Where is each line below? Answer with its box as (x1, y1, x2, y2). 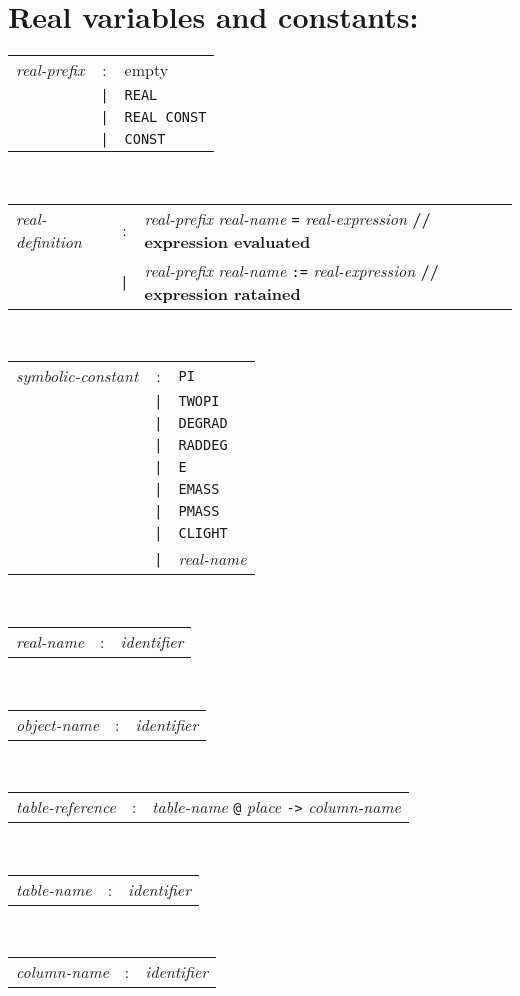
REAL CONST (124, 109, 207, 126)
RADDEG (178, 437, 228, 454)
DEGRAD (178, 415, 228, 432)
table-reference (16, 795, 116, 819)
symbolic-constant (16, 364, 139, 388)
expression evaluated (144, 229, 311, 253)
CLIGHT (178, 525, 228, 542)
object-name (16, 712, 100, 736)
